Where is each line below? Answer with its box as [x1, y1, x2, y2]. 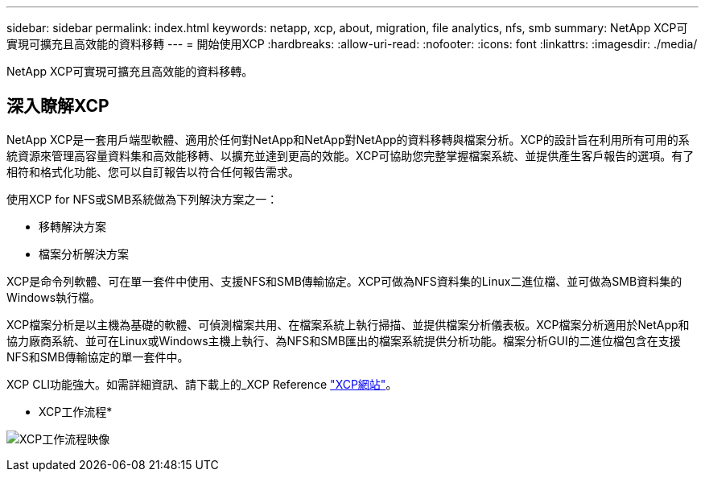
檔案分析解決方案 [39, 246, 129, 261]
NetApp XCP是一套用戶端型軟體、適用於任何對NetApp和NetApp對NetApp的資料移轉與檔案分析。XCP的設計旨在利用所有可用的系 [6, 132, 690, 146]
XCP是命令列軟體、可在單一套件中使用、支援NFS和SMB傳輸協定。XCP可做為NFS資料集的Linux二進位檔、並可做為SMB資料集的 [6, 274, 682, 288]
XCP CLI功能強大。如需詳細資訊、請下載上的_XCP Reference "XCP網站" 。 [6, 377, 398, 391]
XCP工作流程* [39, 404, 113, 418]
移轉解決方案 [39, 219, 106, 233]
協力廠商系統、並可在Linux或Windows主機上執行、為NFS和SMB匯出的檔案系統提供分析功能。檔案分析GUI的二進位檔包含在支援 [6, 333, 681, 348]
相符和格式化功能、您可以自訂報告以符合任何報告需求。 [6, 164, 299, 179]
